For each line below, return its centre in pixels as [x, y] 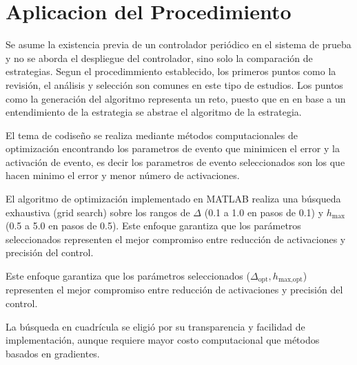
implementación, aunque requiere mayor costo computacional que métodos [163, 340]
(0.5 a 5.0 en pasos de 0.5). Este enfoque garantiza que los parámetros [153, 226]
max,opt [290, 280]
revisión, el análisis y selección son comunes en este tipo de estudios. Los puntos [174, 84]
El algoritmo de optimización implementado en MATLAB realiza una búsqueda [173, 199]
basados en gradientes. [53, 353]
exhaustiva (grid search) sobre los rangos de [98, 212]
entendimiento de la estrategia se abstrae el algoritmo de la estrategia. [154, 112]
